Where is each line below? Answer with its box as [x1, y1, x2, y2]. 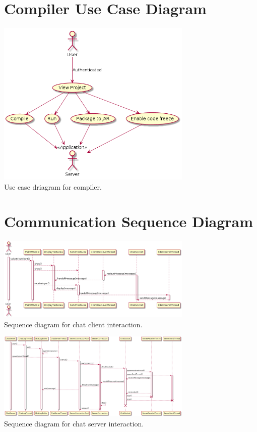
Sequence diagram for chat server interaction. [4, 418, 144, 428]
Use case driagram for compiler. [4, 181, 102, 192]
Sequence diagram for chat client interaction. [4, 319, 143, 329]
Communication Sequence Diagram [4, 211, 253, 232]
